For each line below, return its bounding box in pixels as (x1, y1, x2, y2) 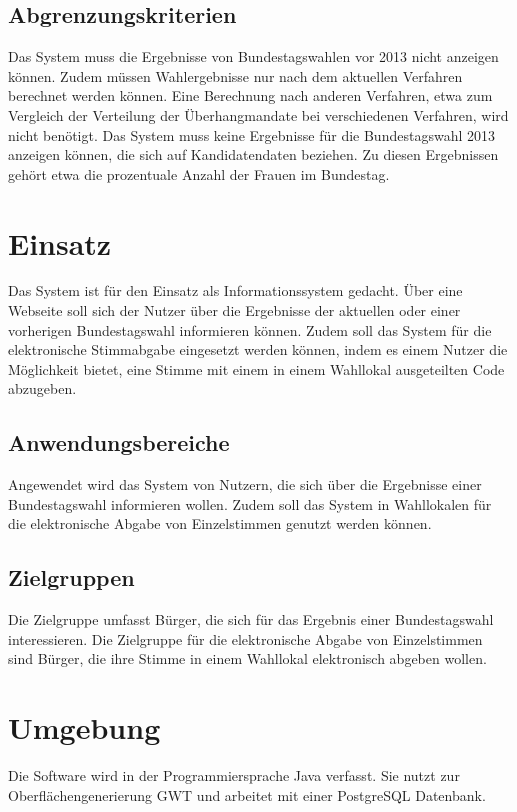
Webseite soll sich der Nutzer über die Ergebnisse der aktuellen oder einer (8, 300, 461, 321)
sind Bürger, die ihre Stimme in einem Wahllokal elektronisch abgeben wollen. (8, 648, 487, 669)
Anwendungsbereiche (8, 427, 230, 458)
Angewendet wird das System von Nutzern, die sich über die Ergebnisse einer (8, 474, 482, 495)
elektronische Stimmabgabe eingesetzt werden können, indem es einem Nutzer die (8, 339, 508, 360)
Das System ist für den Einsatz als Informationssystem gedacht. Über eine (8, 280, 463, 301)
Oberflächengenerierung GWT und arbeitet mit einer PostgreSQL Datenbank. (8, 784, 486, 805)
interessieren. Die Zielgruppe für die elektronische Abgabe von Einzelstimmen (8, 628, 483, 649)
